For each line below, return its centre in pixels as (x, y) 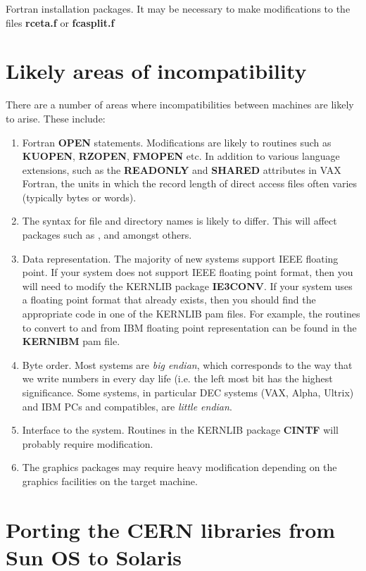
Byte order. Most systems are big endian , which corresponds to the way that (187, 364)
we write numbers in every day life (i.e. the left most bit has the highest (177, 378)
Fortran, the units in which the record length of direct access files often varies (190, 183)
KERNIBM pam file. (71, 341)
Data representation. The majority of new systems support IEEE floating (180, 258)
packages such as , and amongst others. (107, 235)
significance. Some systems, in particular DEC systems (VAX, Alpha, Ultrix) (188, 392)
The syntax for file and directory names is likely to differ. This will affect (179, 221)
